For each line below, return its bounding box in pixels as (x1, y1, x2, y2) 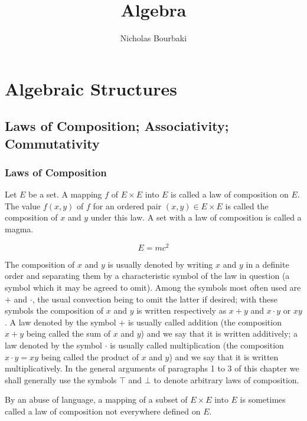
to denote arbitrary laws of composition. (153, 373, 299, 386)
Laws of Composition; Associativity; (5, 117, 229, 135)
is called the (225, 199, 269, 212)
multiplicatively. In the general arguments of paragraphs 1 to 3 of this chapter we (5, 362, 299, 374)
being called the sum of (26, 327, 111, 340)
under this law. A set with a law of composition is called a (90, 211, 302, 223)
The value (5, 199, 41, 212)
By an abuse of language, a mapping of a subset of (5, 393, 188, 406)
